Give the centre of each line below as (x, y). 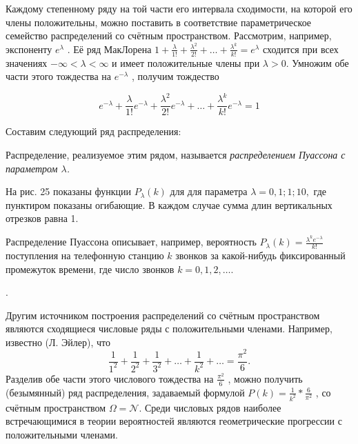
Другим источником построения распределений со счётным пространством (163, 315)
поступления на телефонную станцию (85, 255)
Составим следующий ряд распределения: (93, 131)
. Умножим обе (317, 62)
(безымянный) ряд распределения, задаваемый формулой (125, 392)
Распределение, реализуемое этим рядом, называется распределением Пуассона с (176, 155)
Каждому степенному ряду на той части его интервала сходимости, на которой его (179, 8)
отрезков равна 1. (42, 218)
